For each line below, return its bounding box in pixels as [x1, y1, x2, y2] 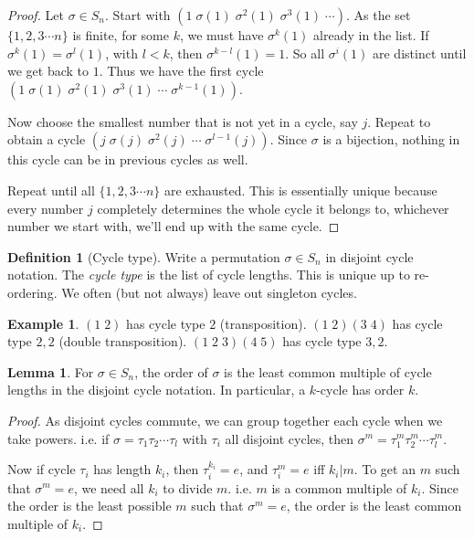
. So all [285, 43, 325, 62]
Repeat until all [7, 180, 95, 199]
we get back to [7, 61, 90, 80]
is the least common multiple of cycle [224, 362, 432, 381]
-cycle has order [316, 380, 405, 399]
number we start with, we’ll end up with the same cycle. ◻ [7, 217, 340, 236]
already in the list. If [313, 26, 429, 44]
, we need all [73, 478, 144, 497]
